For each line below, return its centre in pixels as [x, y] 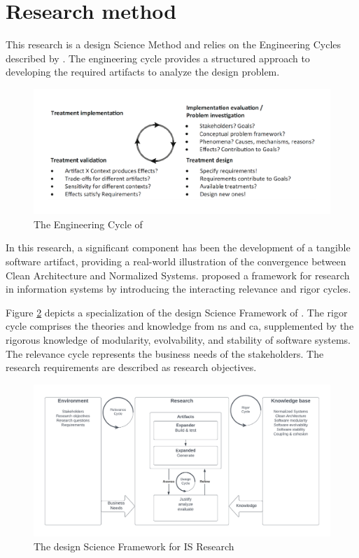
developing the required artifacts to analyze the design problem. [143, 72]
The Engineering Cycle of [88, 224]
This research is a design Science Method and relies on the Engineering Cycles [174, 44]
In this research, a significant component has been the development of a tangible [178, 247]
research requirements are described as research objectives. [131, 367]
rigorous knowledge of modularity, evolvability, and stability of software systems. [178, 339]
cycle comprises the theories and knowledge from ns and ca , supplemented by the [180, 326]
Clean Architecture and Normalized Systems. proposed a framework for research [178, 275]
